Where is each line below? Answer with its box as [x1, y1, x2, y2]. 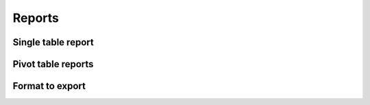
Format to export [12, 80, 86, 92]
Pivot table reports [12, 58, 94, 70]
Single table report [12, 36, 94, 48]
